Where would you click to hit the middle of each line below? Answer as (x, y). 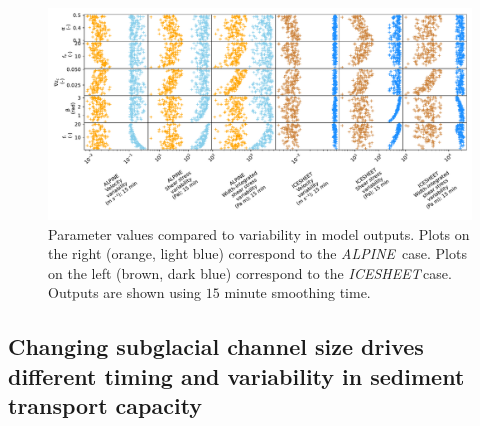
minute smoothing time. (297, 292)
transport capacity (105, 405)
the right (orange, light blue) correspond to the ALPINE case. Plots (257, 253)
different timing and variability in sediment (236, 375)
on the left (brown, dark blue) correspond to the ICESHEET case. (250, 272)
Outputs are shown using (125, 292)
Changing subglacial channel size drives (216, 346)
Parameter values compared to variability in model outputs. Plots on (259, 233)
